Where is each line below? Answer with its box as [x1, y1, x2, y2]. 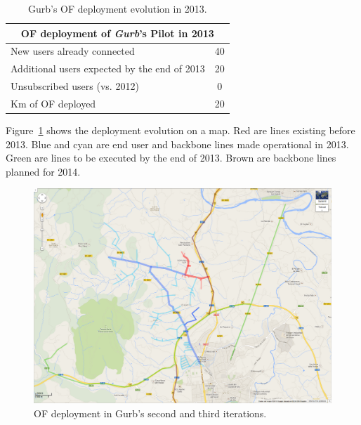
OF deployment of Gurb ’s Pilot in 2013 [20, 25, 214, 40]
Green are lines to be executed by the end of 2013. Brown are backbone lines [6, 150, 336, 165]
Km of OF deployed [11, 96, 96, 110]
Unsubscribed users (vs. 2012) [11, 79, 139, 93]
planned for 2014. [6, 164, 81, 178]
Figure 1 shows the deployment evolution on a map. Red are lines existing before [6, 123, 355, 138]
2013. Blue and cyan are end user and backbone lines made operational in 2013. [6, 136, 349, 151]
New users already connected [11, 44, 135, 58]
